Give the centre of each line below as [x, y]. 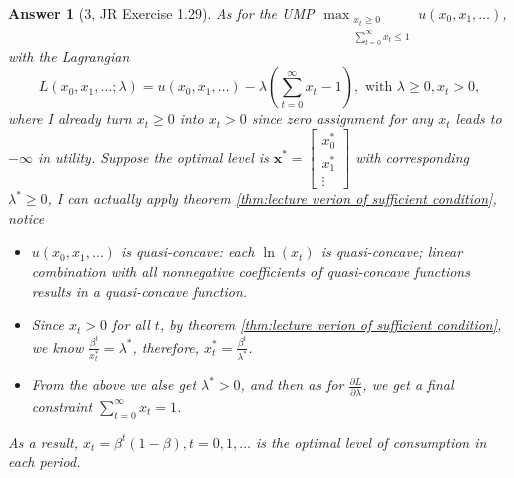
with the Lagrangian [69, 55]
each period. [44, 461]
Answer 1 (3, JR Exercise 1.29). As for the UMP [161, 13]
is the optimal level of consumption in [371, 441]
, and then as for [292, 384]
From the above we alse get [114, 384]
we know [57, 346]
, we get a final [408, 384]
